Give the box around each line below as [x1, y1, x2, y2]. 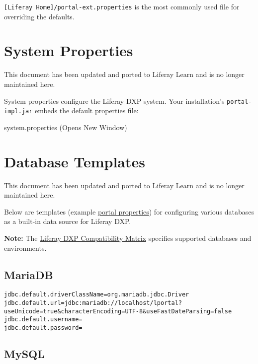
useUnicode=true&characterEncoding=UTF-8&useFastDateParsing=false [4, 307, 232, 315]
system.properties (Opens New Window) [4, 122, 127, 132]
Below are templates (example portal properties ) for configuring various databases [4, 206, 254, 217]
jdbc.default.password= [4, 324, 83, 331]
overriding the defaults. [4, 11, 75, 21]
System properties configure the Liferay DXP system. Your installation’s [4, 95, 225, 106]
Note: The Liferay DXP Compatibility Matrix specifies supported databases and [4, 232, 252, 243]
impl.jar [4, 108, 33, 115]
